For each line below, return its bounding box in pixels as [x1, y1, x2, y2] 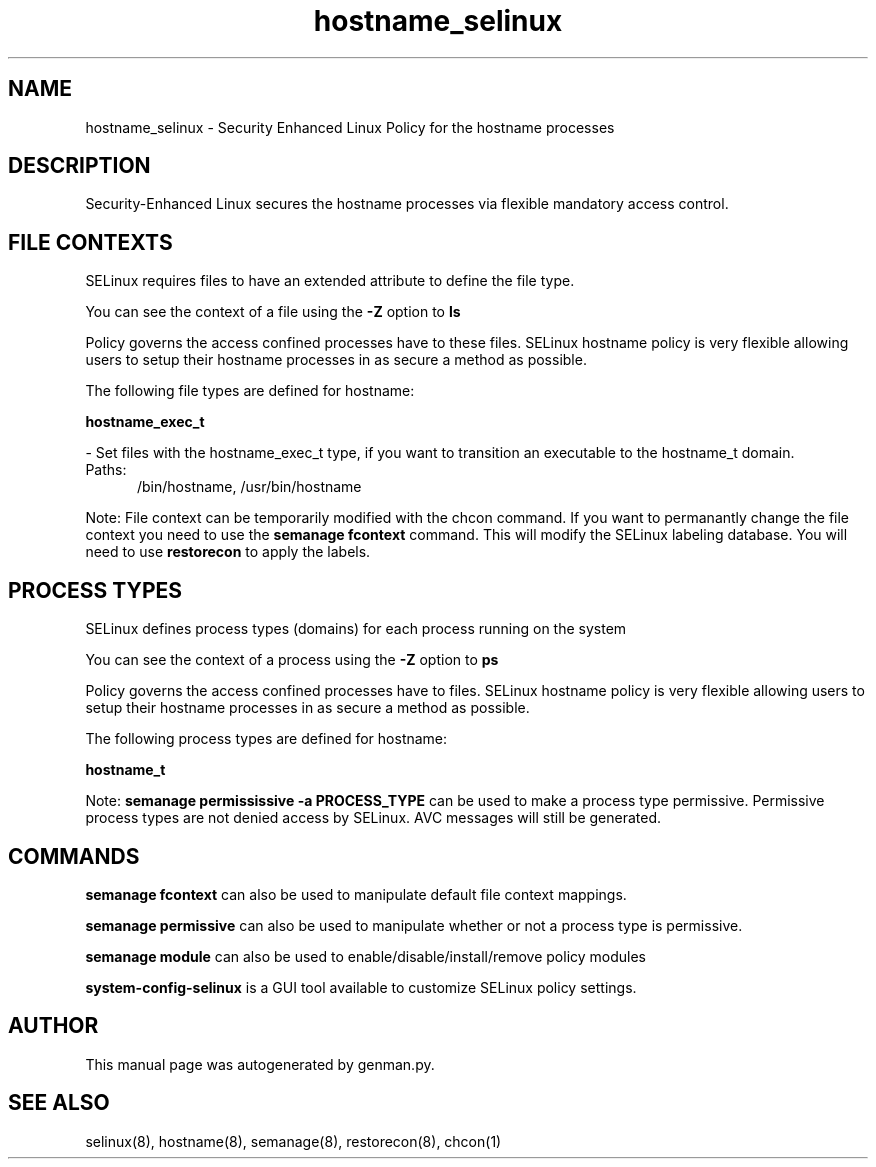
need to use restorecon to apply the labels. [85, 543, 371, 561]
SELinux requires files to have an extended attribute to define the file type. [85, 272, 575, 290]
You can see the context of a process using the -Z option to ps [85, 651, 499, 669]
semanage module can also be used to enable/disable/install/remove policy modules [85, 947, 647, 965]
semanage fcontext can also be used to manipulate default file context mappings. [85, 885, 627, 903]
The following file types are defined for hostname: [85, 382, 415, 400]
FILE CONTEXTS [8, 229, 173, 255]
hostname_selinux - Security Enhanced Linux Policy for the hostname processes [85, 118, 615, 136]
